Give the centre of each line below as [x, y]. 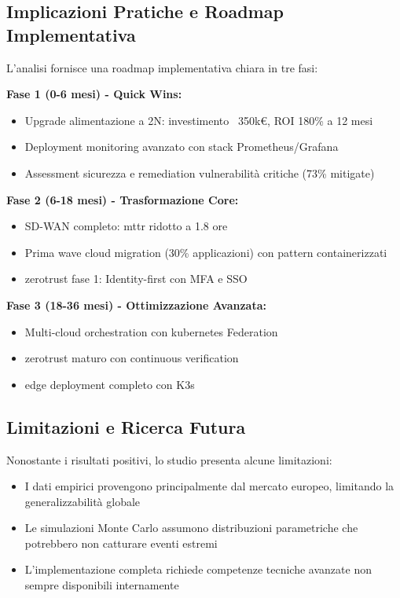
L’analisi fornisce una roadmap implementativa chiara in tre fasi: [162, 67]
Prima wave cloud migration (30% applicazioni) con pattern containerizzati [206, 252]
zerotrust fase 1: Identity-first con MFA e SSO [136, 279]
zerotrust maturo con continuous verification [132, 358]
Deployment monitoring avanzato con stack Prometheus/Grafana [182, 147]
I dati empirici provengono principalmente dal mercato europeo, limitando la [209, 486]
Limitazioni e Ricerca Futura [126, 426]
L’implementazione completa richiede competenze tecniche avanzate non [198, 569]
